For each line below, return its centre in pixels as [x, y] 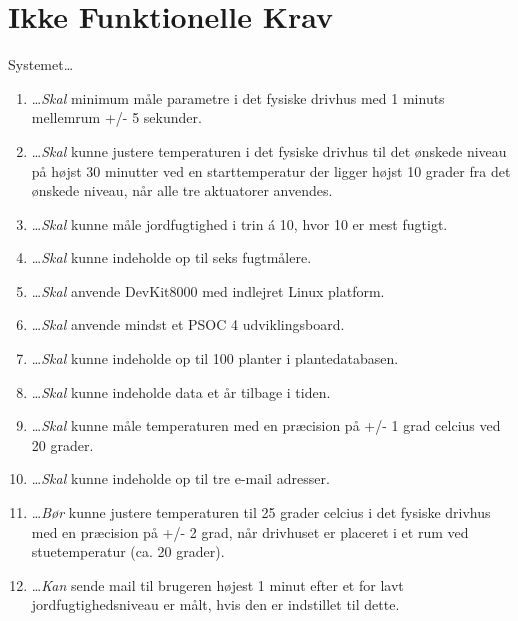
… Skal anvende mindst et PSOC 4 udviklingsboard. [188, 324]
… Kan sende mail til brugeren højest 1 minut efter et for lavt [217, 584]
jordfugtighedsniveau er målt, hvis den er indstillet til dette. [215, 604]
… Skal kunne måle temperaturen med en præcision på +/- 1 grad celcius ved [266, 425]
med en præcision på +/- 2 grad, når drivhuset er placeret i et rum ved [250, 531]
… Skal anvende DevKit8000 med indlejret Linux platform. [208, 290]
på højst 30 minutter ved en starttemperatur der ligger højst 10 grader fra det [271, 170]
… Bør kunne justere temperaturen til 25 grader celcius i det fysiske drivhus [261, 512]
